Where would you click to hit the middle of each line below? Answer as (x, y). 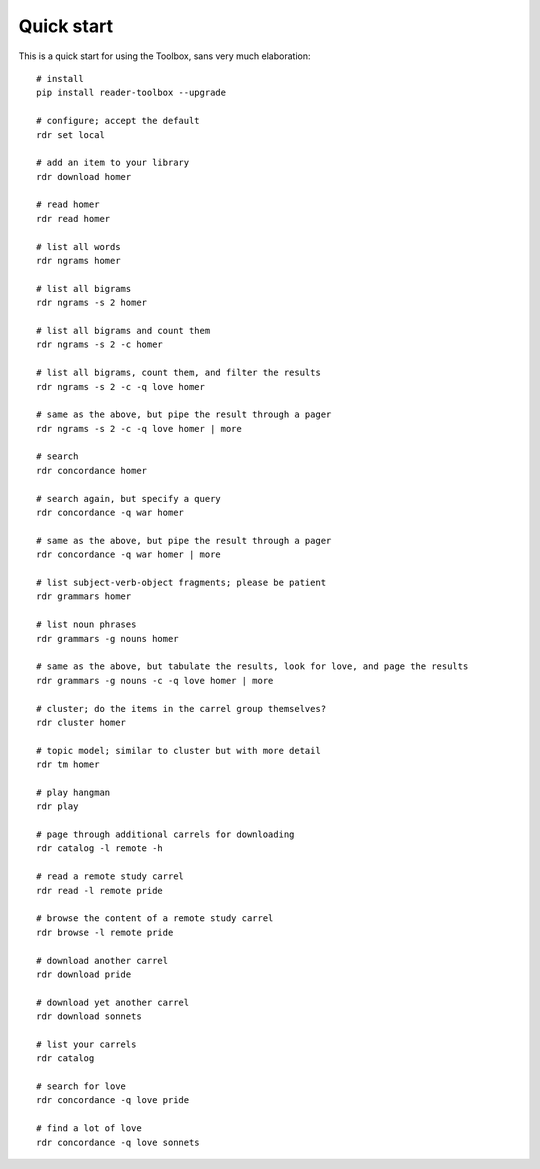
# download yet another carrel (113, 1002)
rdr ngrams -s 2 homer (92, 303)
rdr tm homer (68, 764)
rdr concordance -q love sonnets (118, 1142)
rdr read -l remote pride (100, 890)
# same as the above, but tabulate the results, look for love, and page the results (252, 666)
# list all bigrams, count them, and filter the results (179, 373)
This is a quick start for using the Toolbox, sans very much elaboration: (164, 56)
